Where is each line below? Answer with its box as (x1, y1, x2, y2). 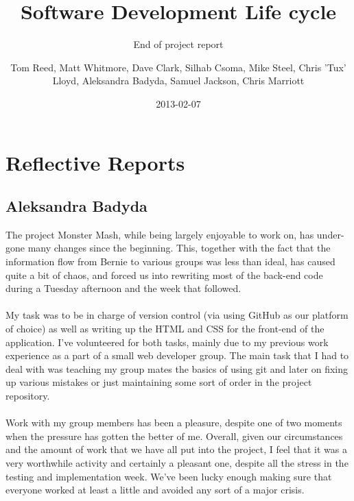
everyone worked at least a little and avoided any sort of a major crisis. (5, 482, 305, 497)
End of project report (133, 37, 224, 51)
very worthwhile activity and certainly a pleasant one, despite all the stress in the (5, 455, 349, 469)
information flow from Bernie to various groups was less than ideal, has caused (5, 254, 335, 269)
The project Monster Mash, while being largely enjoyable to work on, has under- (5, 227, 344, 241)
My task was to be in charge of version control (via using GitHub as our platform (5, 308, 349, 322)
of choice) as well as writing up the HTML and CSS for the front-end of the (5, 321, 324, 336)
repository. (5, 389, 50, 403)
